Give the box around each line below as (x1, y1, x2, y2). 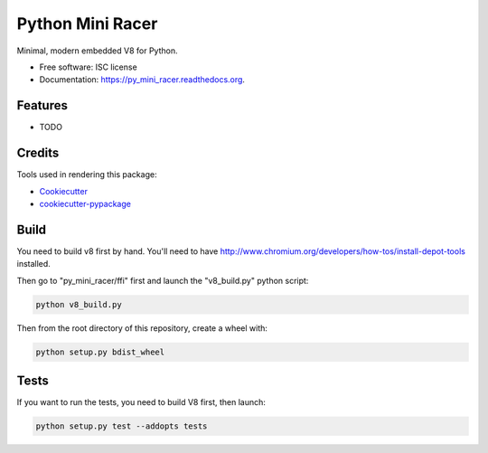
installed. (16, 259, 52, 269)
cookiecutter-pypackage (39, 198, 131, 209)
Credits (16, 146, 60, 161)
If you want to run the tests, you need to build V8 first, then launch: (16, 397, 267, 408)
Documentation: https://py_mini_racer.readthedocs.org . (39, 74, 246, 85)
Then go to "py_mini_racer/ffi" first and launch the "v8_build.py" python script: (16, 275, 309, 286)
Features (16, 98, 68, 113)
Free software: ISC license (39, 61, 137, 72)
